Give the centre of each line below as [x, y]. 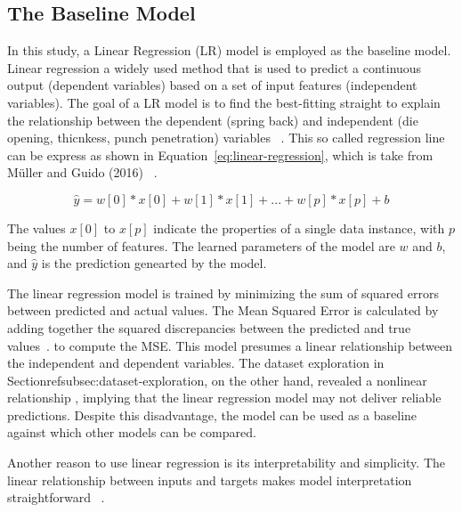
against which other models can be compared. [132, 432]
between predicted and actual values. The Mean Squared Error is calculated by [223, 310]
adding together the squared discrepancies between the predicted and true [209, 327]
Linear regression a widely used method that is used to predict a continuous [215, 67]
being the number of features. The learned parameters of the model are [201, 245]
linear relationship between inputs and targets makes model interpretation [210, 479]
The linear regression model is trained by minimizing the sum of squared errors [223, 293]
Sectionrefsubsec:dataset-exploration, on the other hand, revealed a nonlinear [217, 380]
